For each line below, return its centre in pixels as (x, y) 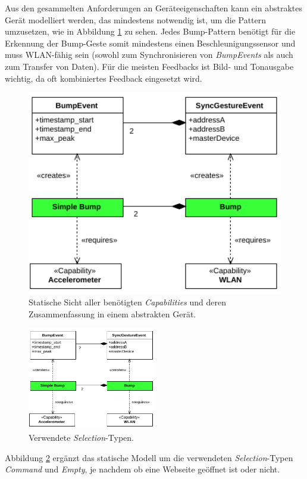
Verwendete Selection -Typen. (81, 438)
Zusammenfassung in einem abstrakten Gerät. (112, 314)
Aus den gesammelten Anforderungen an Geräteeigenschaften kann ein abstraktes (153, 8)
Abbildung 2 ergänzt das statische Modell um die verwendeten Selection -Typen (149, 457)
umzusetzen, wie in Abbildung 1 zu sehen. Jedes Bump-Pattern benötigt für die (150, 31)
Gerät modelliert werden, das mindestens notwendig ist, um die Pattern (136, 19)
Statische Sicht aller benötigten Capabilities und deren (128, 302)
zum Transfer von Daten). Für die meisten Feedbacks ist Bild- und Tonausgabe (149, 66)
